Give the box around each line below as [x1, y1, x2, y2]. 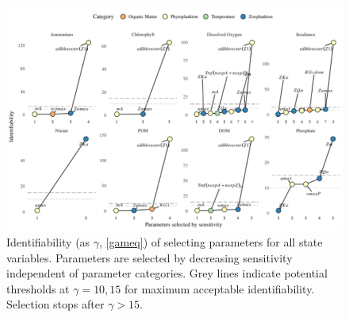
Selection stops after [6, 296, 105, 312]
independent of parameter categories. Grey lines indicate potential [6, 265, 328, 281]
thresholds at [6, 280, 70, 297]
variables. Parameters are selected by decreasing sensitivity [6, 249, 293, 266]
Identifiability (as [6, 233, 90, 250]
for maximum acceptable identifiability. [125, 280, 315, 297]
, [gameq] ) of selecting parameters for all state [99, 233, 323, 250]
